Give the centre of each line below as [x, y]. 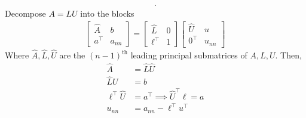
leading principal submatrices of [189, 55]
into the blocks [107, 13]
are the [72, 55]
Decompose [25, 13]
